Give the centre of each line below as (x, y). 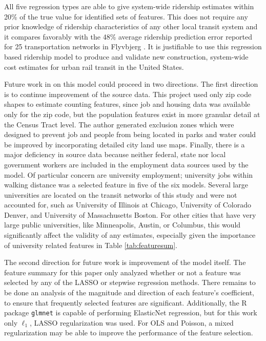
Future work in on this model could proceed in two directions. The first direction (131, 84)
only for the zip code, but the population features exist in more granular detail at (132, 114)
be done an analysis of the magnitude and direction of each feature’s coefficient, (129, 292)
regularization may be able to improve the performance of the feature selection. (129, 333)
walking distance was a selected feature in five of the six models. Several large (126, 185)
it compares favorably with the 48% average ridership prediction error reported (128, 36)
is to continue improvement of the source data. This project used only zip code (128, 94)
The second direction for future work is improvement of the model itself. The (125, 262)
